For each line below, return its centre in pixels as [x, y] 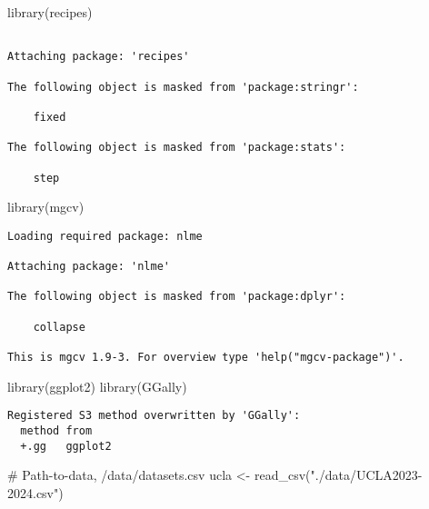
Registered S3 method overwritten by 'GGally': [154, 416]
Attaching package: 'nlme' [89, 267]
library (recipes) [50, 12]
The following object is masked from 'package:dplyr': [177, 297]
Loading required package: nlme [105, 236]
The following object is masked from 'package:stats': [177, 148]
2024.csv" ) [35, 492]
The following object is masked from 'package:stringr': [183, 87]
